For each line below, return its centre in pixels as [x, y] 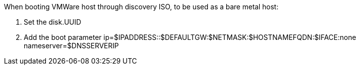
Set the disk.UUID [53, 22]
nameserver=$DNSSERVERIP [71, 46]
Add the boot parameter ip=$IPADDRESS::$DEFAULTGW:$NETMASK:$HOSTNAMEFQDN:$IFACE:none [190, 37]
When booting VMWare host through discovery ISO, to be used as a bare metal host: [141, 7]
